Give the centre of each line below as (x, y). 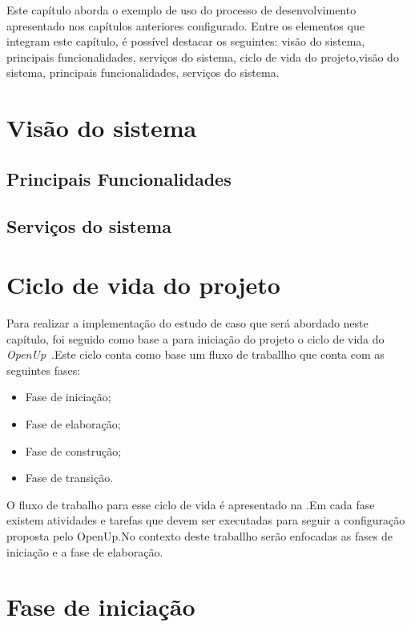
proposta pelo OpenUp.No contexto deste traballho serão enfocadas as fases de (200, 535)
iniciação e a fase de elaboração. (85, 551)
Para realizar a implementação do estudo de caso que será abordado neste (187, 323)
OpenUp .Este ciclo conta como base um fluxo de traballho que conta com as (195, 354)
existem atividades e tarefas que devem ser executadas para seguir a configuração (206, 520)
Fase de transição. (69, 478)
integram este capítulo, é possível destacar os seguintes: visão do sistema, (186, 41)
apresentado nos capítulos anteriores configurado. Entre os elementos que (185, 25)
